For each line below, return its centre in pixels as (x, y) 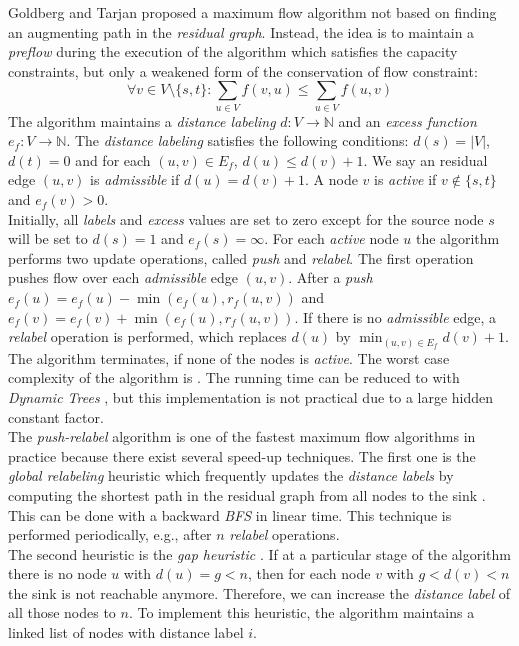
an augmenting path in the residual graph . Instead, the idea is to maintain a (241, 31)
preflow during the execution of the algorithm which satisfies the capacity (233, 51)
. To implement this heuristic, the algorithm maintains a (301, 612)
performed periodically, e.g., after (110, 534)
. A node (331, 179)
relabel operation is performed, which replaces (147, 336)
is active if (405, 179)
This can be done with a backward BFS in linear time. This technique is (230, 514)
